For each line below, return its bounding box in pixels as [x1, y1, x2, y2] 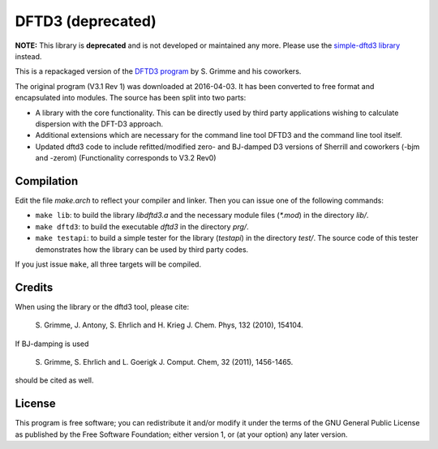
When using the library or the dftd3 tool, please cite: [15, 301, 190, 311]
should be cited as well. [15, 375, 94, 385]
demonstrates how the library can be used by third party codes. [35, 244, 249, 254]
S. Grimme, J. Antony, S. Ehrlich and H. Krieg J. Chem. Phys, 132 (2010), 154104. [35, 320, 303, 330]
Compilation [15, 174, 79, 188]
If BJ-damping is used [15, 339, 89, 349]
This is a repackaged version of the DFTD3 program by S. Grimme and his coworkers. [15, 66, 302, 76]
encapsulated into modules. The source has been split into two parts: [15, 93, 247, 103]
